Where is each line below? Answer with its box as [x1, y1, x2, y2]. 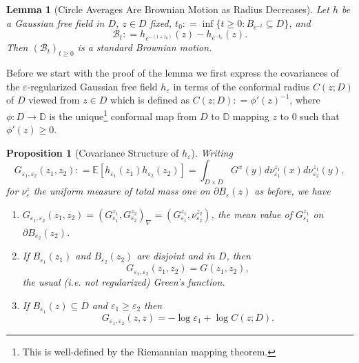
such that [300, 108, 340, 123]
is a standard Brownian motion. [77, 40, 212, 55]
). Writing [191, 145, 233, 159]
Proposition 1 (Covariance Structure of [6, 145, 179, 159]
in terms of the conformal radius [173, 79, 310, 93]
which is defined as [110, 92, 189, 107]
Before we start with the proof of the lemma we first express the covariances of [6, 66, 339, 80]
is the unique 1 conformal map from [49, 107, 197, 123]
